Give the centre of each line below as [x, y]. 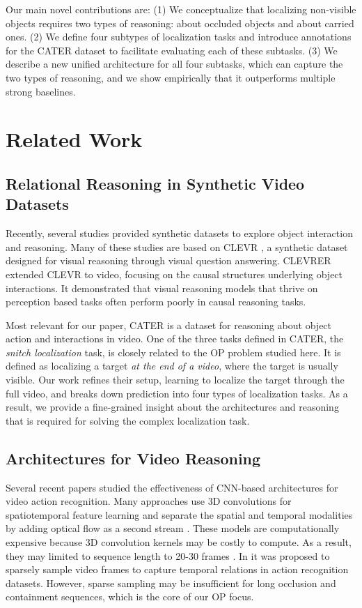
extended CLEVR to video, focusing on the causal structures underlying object [174, 274]
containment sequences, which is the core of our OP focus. [130, 596]
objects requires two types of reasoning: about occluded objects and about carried [180, 23]
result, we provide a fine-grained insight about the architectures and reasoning [172, 407]
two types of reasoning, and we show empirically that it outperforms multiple [171, 77]
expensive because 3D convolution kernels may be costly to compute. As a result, [179, 542]
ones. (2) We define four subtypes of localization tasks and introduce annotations [179, 37]
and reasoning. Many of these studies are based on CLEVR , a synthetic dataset [177, 246]
